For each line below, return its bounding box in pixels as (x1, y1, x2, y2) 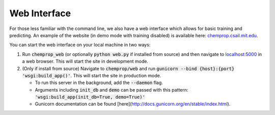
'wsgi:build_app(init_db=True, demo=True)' (35, 94, 145, 100)
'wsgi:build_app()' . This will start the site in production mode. (22, 72, 161, 78)
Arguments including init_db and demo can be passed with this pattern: (35, 87, 188, 93)
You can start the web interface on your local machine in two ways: (9, 42, 151, 48)
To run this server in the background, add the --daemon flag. (35, 79, 163, 86)
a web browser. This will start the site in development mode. (22, 59, 149, 65)
